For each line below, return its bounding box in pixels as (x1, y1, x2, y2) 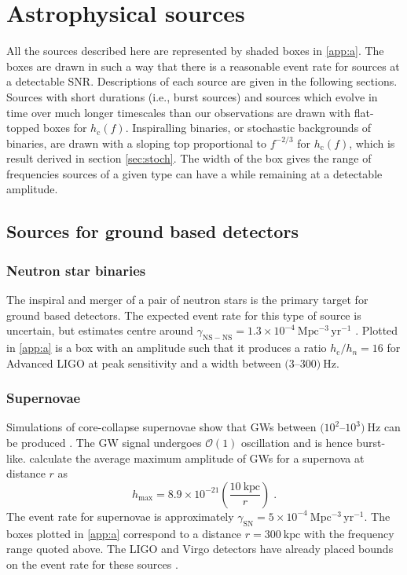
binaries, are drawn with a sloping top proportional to (6, 134, 266, 151)
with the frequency (303, 525, 394, 541)
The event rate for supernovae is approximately (6, 507, 234, 524)
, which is (349, 134, 395, 151)
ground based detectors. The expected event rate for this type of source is (6, 306, 361, 323)
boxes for (43, 119, 87, 136)
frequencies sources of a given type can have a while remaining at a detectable (6, 165, 383, 181)
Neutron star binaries (6, 260, 146, 280)
